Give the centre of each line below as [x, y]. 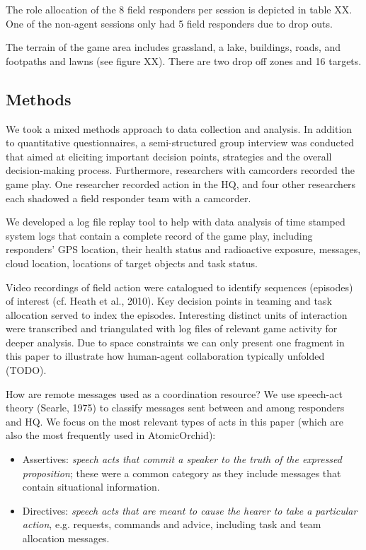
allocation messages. [66, 538]
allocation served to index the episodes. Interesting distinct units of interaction [177, 314]
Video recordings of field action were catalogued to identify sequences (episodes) [179, 287]
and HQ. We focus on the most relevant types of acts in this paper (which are [175, 421]
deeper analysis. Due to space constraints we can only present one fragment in [175, 342]
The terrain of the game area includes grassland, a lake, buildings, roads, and [173, 47]
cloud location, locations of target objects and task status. [132, 263]
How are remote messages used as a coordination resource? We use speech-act [174, 393]
